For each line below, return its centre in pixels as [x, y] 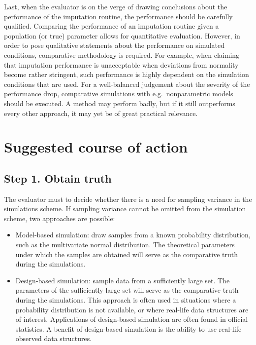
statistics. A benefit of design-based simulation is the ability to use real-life [128, 328]
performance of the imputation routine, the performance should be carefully [118, 16]
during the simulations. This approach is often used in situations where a [126, 300]
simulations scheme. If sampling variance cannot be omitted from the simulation [125, 209]
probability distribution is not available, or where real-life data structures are [132, 309]
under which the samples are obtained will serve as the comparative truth [127, 254]
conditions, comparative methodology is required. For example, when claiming [122, 55]
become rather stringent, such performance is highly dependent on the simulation [127, 74]
